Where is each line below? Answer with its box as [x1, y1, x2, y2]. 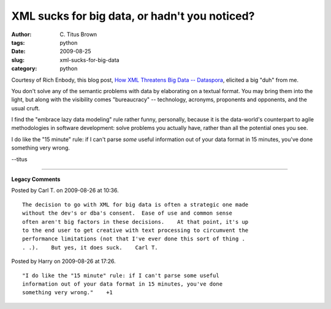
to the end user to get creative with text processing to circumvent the [22, 227, 249, 234]
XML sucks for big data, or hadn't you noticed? [11, 9, 255, 23]
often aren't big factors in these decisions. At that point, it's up [22, 218, 249, 225]
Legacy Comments [11, 175, 61, 183]
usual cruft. [11, 104, 40, 112]
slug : [11, 56, 25, 64]
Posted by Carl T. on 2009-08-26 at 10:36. [11, 187, 119, 194]
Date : [11, 48, 26, 55]
